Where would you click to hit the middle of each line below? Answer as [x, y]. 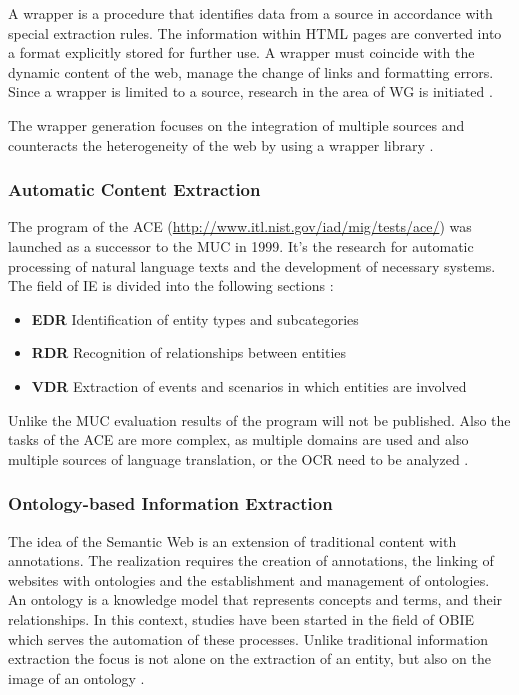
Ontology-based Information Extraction [170, 503]
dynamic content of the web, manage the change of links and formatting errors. [251, 71]
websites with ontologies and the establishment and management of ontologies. [249, 579]
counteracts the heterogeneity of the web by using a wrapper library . [221, 144]
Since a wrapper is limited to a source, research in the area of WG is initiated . [250, 91]
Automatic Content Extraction [134, 189]
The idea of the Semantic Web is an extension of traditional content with [232, 540]
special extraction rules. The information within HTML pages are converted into [255, 32]
